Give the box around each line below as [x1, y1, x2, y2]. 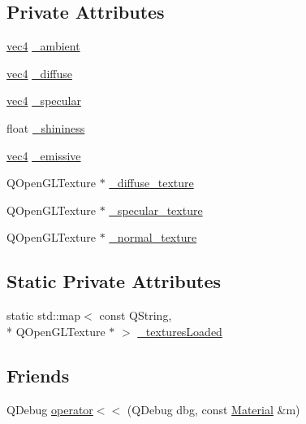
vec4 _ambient [6, 37, 80, 55]
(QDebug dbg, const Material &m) [127, 400, 300, 417]
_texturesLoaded [137, 322, 222, 339]
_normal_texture [109, 229, 197, 246]
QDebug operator [6, 400, 93, 417]
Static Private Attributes [6, 269, 222, 294]
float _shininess [6, 119, 85, 136]
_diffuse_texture [109, 174, 194, 191]
